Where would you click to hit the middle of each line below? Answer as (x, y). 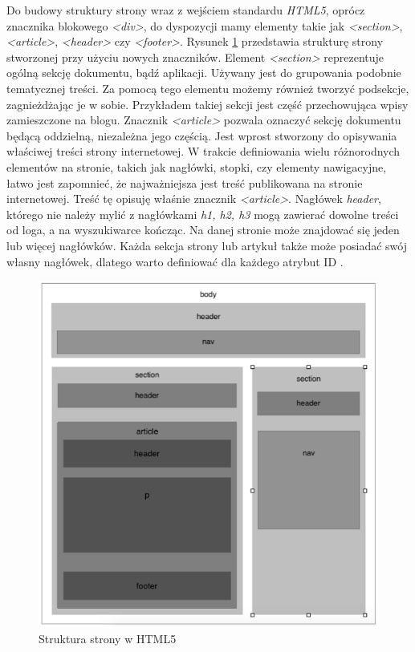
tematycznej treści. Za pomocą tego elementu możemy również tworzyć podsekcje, (208, 88)
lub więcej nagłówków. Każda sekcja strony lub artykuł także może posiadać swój (207, 245)
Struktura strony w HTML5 (108, 638)
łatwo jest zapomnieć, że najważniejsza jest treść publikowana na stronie (185, 182)
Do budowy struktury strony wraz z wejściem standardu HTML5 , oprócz (186, 10)
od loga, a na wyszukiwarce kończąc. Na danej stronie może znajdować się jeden (203, 230)
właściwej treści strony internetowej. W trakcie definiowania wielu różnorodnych (203, 151)
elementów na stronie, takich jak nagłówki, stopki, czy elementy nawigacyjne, (197, 166)
